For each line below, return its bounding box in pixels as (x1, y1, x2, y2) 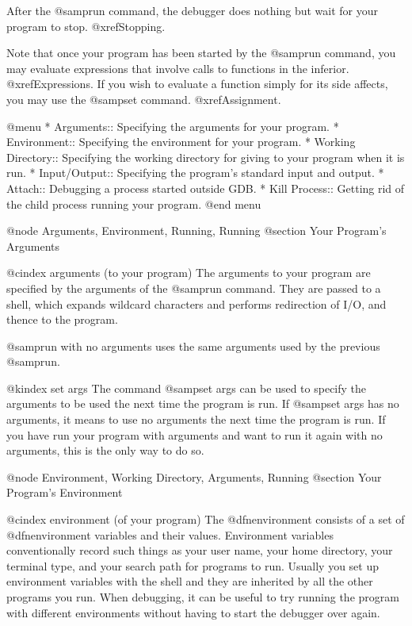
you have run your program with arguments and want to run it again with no (6, 426, 383, 443)
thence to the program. (6, 311, 118, 328)
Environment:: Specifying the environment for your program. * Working (6, 133, 356, 150)
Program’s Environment (6, 484, 123, 501)
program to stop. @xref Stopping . (6, 17, 166, 34)
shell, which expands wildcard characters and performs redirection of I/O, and (6, 295, 387, 312)
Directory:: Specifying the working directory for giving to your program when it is (6, 148, 405, 165)
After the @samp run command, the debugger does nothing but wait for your (6, 2, 379, 18)
